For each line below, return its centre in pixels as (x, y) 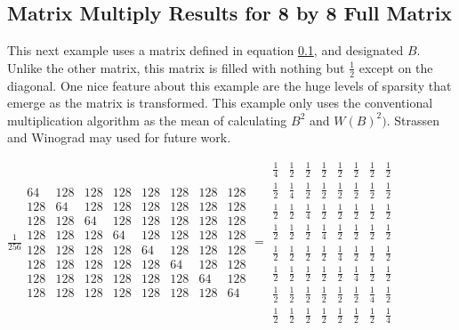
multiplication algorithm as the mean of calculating (147, 120)
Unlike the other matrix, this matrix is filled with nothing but (176, 67)
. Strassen (413, 120)
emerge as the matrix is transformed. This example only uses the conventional (220, 103)
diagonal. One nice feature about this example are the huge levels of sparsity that (229, 85)
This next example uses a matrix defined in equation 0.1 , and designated (205, 50)
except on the (396, 67)
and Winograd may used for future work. (119, 137)
